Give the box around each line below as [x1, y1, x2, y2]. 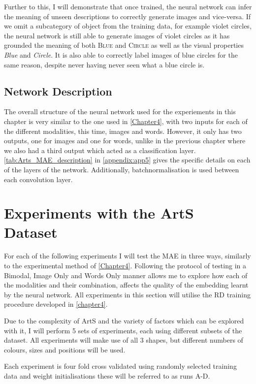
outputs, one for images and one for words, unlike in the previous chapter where [4, 135, 246, 146]
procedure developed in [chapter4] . [4, 299, 108, 309]
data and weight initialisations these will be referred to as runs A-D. [4, 370, 210, 381]
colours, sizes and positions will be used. [4, 344, 126, 354]
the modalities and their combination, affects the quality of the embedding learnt [4, 280, 249, 290]
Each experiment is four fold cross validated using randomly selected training [4, 361, 237, 371]
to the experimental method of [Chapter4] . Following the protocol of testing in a [4, 260, 246, 271]
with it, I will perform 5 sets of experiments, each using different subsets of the [4, 325, 242, 335]
